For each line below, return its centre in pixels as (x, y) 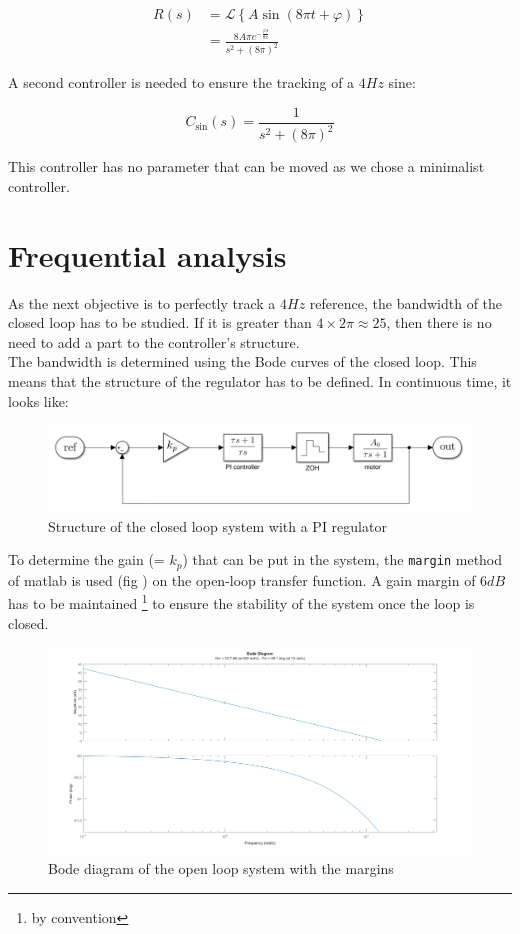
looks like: (38, 400)
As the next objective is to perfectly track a (142, 302)
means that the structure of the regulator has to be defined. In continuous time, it (260, 380)
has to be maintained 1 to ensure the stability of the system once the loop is (241, 601)
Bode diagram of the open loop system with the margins (221, 868)
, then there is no (439, 322)
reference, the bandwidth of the (406, 302)
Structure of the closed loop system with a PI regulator (217, 525)
